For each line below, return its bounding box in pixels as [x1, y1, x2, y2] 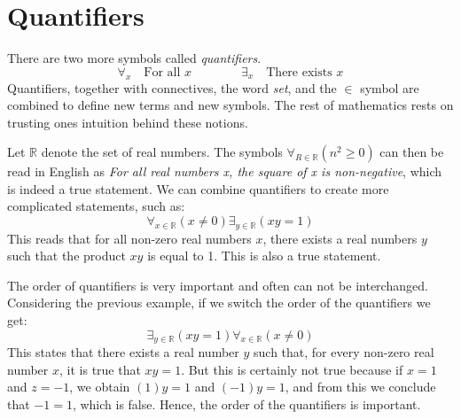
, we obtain [69, 377, 130, 396]
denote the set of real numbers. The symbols [41, 143, 283, 161]
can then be [379, 143, 444, 161]
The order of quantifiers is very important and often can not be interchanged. [7, 275, 428, 294]
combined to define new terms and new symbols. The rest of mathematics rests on [7, 96, 454, 114]
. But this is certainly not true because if [181, 360, 403, 378]
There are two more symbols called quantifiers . [7, 49, 262, 67]
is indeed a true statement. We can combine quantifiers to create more [7, 179, 389, 198]
